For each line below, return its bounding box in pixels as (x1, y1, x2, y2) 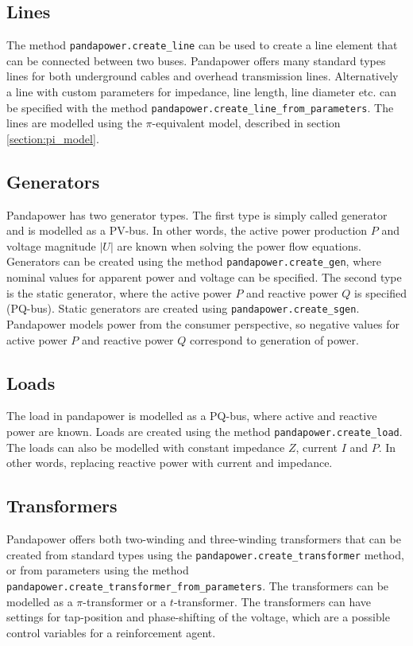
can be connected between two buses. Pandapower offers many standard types (6, 52, 386, 68)
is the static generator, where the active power (6, 284, 232, 301)
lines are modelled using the (6, 115, 142, 131)
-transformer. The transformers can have (173, 593, 372, 609)
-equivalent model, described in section (152, 115, 341, 131)
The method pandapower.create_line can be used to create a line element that (6, 37, 398, 53)
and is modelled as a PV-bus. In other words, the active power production (6, 222, 368, 239)
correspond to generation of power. (189, 331, 359, 348)
